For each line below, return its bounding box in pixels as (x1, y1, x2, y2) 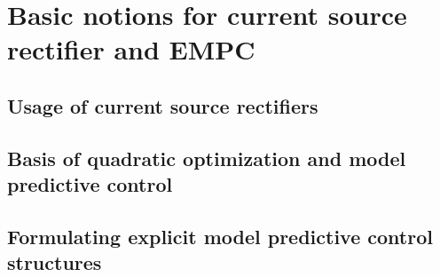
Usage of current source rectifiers (7, 91, 318, 119)
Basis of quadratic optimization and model (7, 144, 406, 171)
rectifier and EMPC (7, 31, 255, 67)
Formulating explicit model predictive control (7, 222, 433, 249)
